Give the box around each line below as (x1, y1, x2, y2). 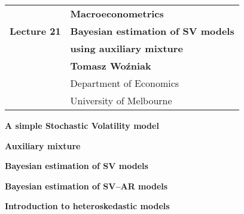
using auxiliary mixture (70, 41, 183, 55)
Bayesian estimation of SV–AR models (5, 179, 168, 192)
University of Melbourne (70, 94, 172, 107)
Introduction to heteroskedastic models (5, 200, 170, 212)
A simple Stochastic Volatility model (5, 119, 159, 131)
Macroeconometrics (70, 7, 164, 20)
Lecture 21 (10, 24, 61, 38)
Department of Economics (70, 76, 179, 90)
